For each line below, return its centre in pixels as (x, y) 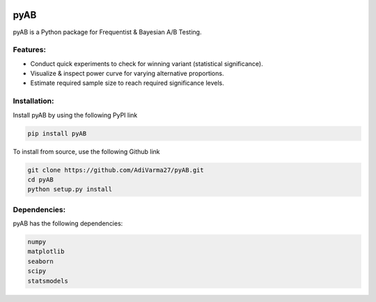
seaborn (40, 261)
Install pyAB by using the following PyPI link (75, 115)
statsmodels (48, 281)
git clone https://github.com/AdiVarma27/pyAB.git (116, 170)
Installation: (33, 101)
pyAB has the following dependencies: (68, 223)
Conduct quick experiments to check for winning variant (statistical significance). (147, 63)
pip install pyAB (57, 133)
